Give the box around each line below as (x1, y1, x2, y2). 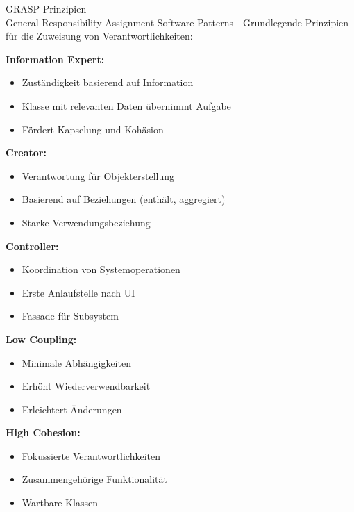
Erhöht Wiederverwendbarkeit (22, 379, 151, 393)
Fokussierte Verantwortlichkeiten (22, 448, 160, 463)
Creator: (6, 145, 47, 160)
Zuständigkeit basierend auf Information (22, 75, 194, 90)
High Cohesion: (6, 425, 81, 440)
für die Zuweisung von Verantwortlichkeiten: (6, 28, 193, 43)
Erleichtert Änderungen (22, 402, 122, 416)
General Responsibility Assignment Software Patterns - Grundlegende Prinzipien (6, 15, 349, 29)
